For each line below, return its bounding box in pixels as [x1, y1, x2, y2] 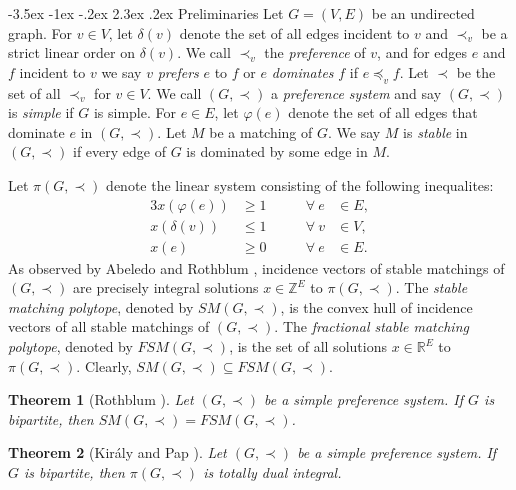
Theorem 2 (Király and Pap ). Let [8, 442, 227, 463]
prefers [157, 61, 199, 82]
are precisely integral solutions [73, 277, 259, 298]
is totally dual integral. [203, 461, 342, 482]
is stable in [403, 121, 468, 142]
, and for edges [377, 42, 468, 63]
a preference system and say [270, 82, 442, 103]
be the [456, 61, 496, 82]
